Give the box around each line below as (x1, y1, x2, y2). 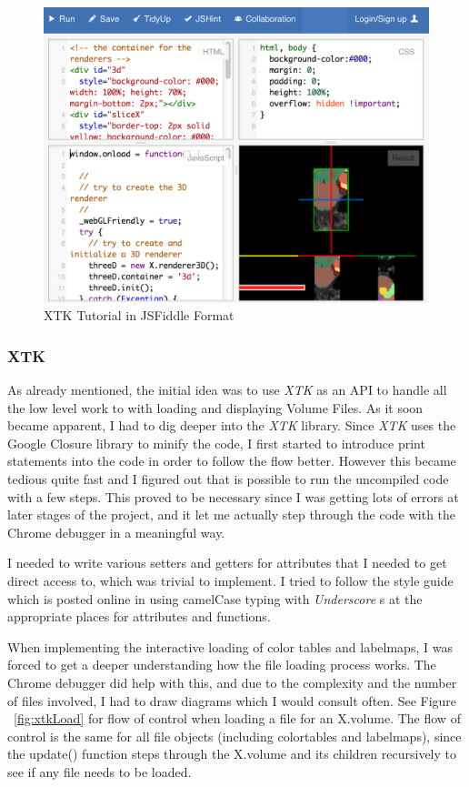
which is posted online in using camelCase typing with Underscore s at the (7, 589, 423, 608)
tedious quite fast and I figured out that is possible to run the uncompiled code (7, 469, 449, 488)
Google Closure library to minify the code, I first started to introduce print (7, 433, 425, 452)
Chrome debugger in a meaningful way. (7, 522, 225, 541)
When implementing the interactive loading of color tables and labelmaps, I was (7, 637, 453, 656)
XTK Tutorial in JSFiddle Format (44, 306, 234, 325)
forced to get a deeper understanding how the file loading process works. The (7, 655, 436, 674)
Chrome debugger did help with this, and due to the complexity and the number (7, 672, 457, 691)
